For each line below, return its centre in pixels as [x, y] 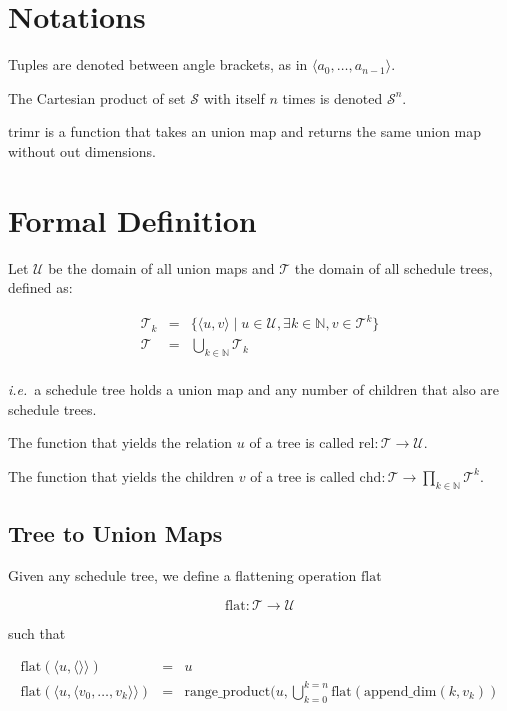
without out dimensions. [82, 150]
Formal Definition [132, 219]
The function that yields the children [121, 475]
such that [37, 632]
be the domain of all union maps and [161, 267]
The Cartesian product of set [97, 97]
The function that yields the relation [120, 442]
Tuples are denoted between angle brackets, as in [158, 64]
